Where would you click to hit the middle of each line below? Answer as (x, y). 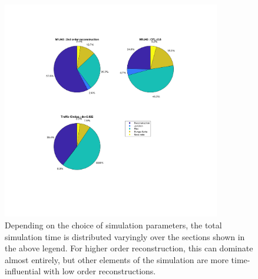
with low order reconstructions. (100, 271)
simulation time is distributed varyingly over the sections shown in (125, 236)
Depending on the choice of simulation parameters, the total (113, 225)
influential (23, 271)
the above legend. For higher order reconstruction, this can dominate (129, 248)
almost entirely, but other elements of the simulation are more (117, 259)
